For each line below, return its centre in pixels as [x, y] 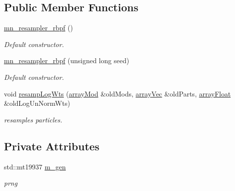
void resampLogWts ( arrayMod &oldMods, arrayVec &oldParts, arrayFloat [117, 93]
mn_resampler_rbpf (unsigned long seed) [67, 60]
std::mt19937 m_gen [35, 166]
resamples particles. [33, 119]
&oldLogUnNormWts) [37, 103]
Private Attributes [52, 146]
